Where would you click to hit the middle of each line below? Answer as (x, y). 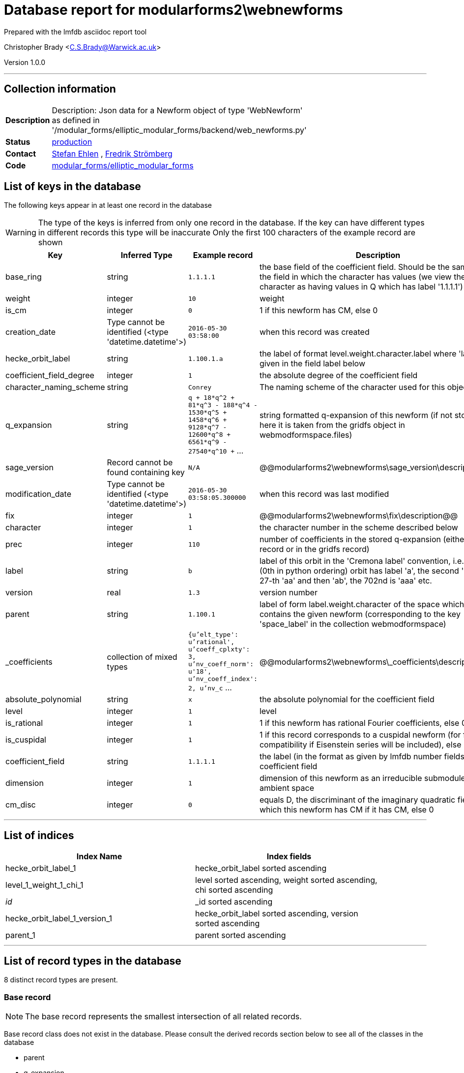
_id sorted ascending (234, 902)
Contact (21, 153)
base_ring (24, 277)
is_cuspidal (26, 740)
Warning (21, 233)
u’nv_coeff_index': (223, 679)
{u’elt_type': (213, 635)
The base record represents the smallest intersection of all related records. (163, 1016)
